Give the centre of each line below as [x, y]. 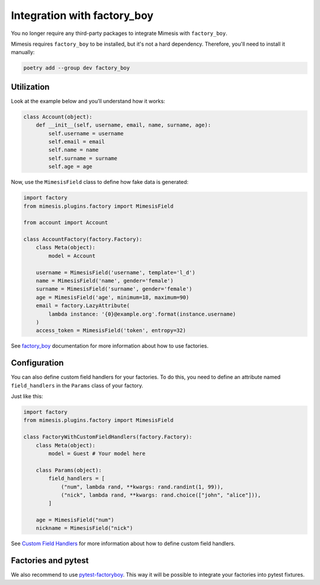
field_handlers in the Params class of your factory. [77, 385]
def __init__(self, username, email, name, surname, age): [124, 125]
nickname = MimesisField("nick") [84, 528]
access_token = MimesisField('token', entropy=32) [111, 330]
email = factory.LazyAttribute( [83, 306]
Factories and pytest [50, 561]
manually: [23, 52]
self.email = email [76, 142]
